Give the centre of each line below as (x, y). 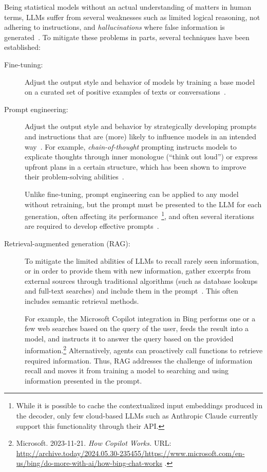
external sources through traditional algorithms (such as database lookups (141, 280)
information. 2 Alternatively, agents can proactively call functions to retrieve (144, 349)
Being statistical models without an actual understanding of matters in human (128, 7)
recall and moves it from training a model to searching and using (127, 370)
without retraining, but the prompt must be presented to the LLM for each (143, 204)
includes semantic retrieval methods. (82, 301)
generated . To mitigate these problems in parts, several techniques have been (127, 37)
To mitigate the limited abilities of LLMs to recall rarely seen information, (142, 260)
